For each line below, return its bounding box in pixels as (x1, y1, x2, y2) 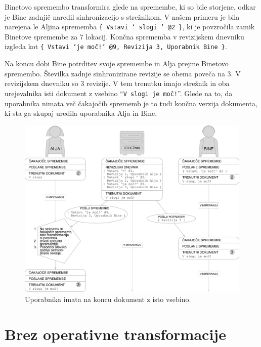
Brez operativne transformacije (5, 323, 226, 344)
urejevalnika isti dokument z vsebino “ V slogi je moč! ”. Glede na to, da (5, 88, 233, 98)
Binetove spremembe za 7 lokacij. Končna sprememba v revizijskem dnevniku (5, 31, 244, 41)
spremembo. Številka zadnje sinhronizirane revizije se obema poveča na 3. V (5, 68, 241, 78)
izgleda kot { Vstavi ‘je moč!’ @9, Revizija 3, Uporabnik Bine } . (5, 41, 227, 52)
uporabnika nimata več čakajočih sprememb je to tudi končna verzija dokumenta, (5, 98, 257, 108)
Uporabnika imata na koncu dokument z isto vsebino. (25, 293, 191, 304)
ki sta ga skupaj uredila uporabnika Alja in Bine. (5, 108, 157, 118)
